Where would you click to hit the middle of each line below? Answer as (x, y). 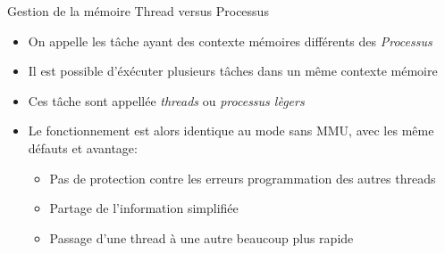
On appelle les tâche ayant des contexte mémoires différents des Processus (230, 41)
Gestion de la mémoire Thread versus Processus (138, 11)
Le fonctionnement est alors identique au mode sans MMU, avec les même (231, 131)
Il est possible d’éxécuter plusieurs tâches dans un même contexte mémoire (233, 71)
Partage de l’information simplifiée (144, 208)
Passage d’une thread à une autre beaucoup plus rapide (202, 237)
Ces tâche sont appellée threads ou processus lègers (166, 100)
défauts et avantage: (83, 147)
